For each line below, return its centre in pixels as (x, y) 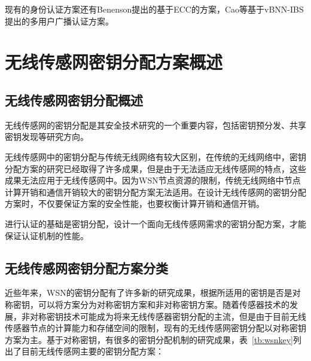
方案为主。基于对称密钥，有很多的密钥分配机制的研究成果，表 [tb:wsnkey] (149, 339)
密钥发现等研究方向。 (47, 137)
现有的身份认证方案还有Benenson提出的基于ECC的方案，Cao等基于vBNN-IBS (154, 9)
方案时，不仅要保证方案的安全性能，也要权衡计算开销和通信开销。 (135, 204)
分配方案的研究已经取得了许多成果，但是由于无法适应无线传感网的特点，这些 (155, 168)
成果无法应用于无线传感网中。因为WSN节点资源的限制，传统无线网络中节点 (153, 180)
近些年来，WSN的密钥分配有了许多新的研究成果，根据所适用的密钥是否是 (149, 293)
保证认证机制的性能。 (47, 235)
